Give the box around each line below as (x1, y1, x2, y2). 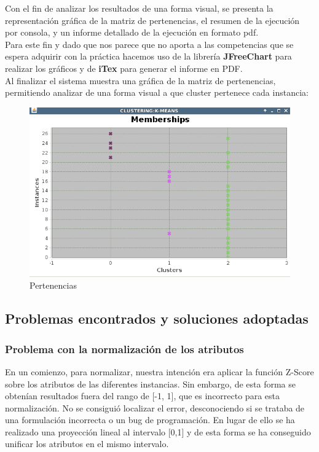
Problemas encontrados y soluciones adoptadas (5, 309, 309, 328)
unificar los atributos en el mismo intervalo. (5, 437, 169, 450)
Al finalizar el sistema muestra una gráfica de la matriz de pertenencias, (5, 74, 276, 87)
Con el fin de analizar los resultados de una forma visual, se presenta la (5, 2, 274, 14)
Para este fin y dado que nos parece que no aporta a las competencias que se (5, 37, 294, 50)
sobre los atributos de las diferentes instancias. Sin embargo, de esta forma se (5, 377, 296, 390)
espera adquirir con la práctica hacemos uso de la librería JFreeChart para (5, 50, 292, 63)
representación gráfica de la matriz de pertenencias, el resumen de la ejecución (5, 14, 300, 26)
